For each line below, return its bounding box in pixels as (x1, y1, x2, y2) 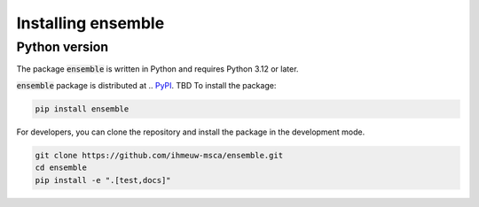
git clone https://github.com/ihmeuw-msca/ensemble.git (35, 150, 284, 160)
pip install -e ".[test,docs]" (35, 175, 172, 185)
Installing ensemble (16, 13, 165, 33)
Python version (16, 39, 109, 55)
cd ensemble (35, 163, 88, 172)
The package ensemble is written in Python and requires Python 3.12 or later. (16, 64, 299, 74)
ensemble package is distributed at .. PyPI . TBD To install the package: (16, 80, 277, 90)
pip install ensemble (35, 103, 130, 114)
